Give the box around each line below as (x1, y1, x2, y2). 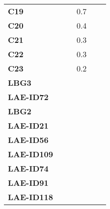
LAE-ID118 (8, 191, 53, 203)
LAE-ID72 (8, 91, 49, 103)
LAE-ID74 (8, 163, 49, 174)
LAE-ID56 (8, 134, 49, 145)
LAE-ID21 (8, 120, 49, 131)
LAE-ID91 (8, 177, 49, 188)
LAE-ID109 (8, 148, 53, 160)
